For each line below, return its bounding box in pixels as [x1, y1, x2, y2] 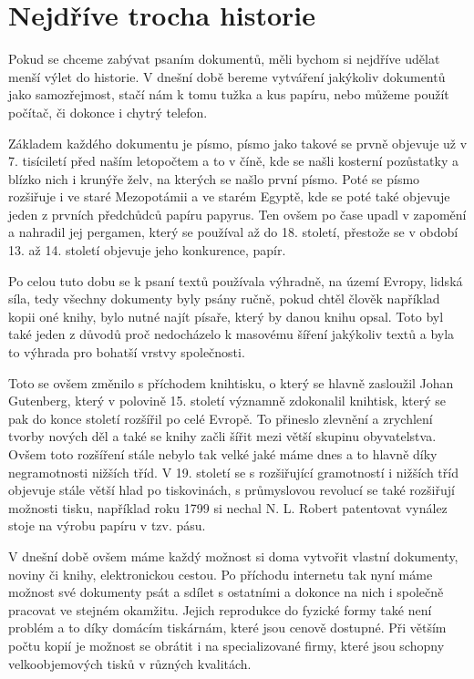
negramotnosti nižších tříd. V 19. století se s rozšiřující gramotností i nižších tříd [8, 462, 459, 481]
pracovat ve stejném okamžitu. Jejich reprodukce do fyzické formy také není [8, 600, 432, 619]
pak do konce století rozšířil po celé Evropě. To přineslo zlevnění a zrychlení [8, 408, 433, 427]
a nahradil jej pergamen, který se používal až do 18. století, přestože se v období [8, 222, 459, 242]
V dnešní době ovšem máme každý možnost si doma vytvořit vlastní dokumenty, [8, 546, 459, 565]
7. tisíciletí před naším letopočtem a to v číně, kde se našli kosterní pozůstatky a [8, 151, 459, 170]
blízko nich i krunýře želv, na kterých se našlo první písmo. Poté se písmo [8, 169, 420, 188]
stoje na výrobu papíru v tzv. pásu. [8, 516, 206, 535]
